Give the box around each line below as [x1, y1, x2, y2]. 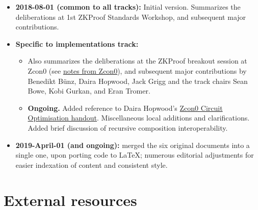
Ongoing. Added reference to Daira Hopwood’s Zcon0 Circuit [28, 102, 223, 113]
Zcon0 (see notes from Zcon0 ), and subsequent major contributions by [28, 65, 247, 76]
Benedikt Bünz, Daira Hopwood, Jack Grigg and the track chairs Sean [28, 75, 248, 86]
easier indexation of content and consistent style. [15, 159, 168, 170]
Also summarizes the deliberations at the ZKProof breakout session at [28, 55, 247, 66]
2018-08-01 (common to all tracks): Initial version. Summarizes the [15, 2, 241, 12]
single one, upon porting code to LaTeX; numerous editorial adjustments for [15, 149, 254, 160]
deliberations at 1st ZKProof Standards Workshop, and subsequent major [15, 11, 246, 22]
